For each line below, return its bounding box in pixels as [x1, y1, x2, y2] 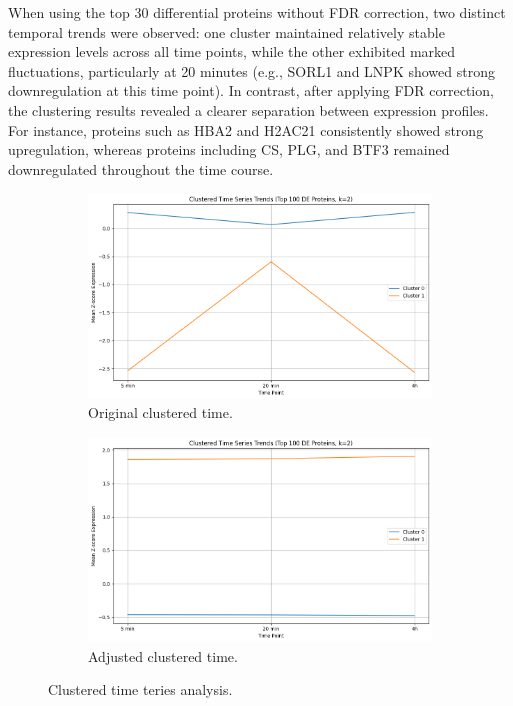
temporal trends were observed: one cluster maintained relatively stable [8, 21, 445, 42]
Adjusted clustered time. [88, 645, 238, 666]
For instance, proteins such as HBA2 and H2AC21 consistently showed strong [8, 119, 484, 140]
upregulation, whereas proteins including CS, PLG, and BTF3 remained [8, 139, 450, 160]
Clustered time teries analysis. [48, 679, 233, 700]
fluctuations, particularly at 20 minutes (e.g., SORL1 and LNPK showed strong [8, 60, 495, 81]
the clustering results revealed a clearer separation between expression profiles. [8, 99, 489, 120]
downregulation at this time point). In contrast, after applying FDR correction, [8, 80, 494, 101]
